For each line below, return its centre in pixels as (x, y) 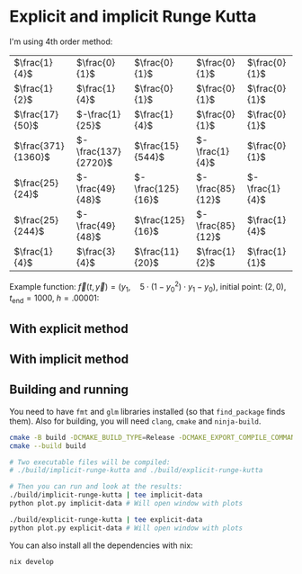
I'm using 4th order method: (61, 41)
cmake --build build (48, 446)
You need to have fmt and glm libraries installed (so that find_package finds (147, 411)
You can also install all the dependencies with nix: (101, 545)
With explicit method (69, 329)
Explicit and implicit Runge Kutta (133, 17)
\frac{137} (98, 151)
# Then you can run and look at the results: (96, 487)
